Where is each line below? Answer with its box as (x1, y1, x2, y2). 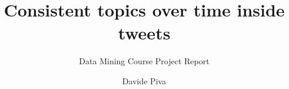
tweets (118, 21, 171, 45)
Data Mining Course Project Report (79, 55, 210, 67)
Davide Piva (122, 74, 167, 87)
